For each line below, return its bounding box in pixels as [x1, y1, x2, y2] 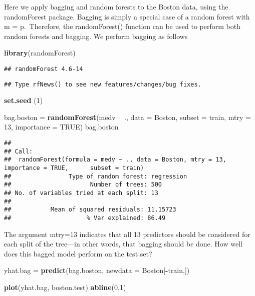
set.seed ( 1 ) [4, 95, 43, 105]
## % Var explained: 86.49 [4, 214, 166, 221]
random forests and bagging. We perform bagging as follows [4, 30, 188, 41]
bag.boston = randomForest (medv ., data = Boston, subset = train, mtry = [4, 111, 251, 122]
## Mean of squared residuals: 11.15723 [4, 206, 176, 213]
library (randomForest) [4, 47, 76, 58]
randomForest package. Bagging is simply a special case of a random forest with [4, 11, 250, 21]
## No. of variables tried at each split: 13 [4, 189, 158, 196]
